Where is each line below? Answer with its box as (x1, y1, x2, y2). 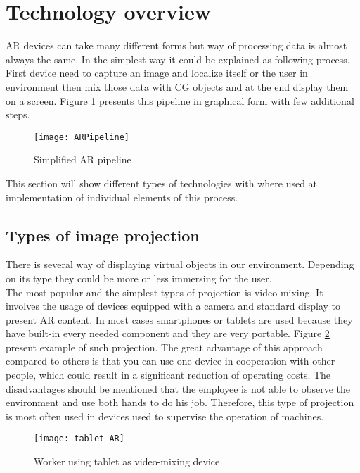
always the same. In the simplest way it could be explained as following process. (6, 51, 350, 66)
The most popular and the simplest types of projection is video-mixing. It (6, 284, 323, 299)
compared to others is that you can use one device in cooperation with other (6, 353, 335, 368)
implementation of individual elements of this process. (6, 189, 238, 204)
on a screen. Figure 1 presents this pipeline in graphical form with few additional (6, 93, 354, 108)
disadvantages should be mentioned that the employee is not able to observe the (6, 381, 350, 396)
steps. (6, 107, 30, 122)
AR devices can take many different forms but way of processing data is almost (6, 38, 347, 53)
